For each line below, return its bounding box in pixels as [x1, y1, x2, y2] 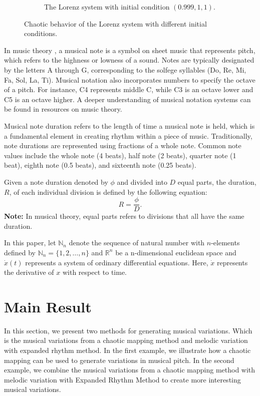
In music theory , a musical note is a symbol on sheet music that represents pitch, [4, 45, 255, 55]
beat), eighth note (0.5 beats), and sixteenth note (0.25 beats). [4, 160, 196, 170]
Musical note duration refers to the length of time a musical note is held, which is [4, 120, 255, 131]
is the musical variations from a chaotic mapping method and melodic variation [4, 335, 248, 345]
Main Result [4, 296, 92, 316]
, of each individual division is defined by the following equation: [9, 186, 207, 197]
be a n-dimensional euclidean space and [115, 247, 236, 257]
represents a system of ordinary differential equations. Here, [25, 257, 208, 267]
